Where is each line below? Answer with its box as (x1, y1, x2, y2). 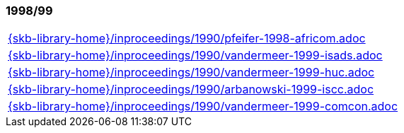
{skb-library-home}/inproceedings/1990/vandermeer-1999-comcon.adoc (8, 99, 398, 114)
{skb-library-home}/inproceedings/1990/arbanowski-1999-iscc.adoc (8, 82, 374, 97)
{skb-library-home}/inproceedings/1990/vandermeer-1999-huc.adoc (8, 65, 375, 80)
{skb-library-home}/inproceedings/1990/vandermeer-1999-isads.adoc (8, 48, 383, 63)
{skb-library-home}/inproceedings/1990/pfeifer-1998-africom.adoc (8, 31, 366, 46)
